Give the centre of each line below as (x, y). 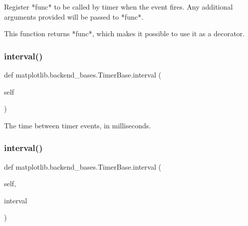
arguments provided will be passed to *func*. (74, 16)
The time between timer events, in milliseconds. (77, 125)
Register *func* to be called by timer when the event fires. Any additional (118, 7)
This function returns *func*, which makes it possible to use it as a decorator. (125, 33)
